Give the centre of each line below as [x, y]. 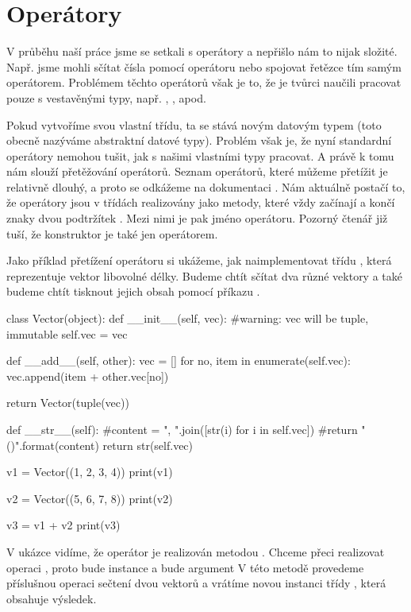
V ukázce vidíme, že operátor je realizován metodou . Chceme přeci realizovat [196, 551]
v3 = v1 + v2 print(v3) [63, 525]
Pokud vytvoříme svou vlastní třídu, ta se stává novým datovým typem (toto [194, 124]
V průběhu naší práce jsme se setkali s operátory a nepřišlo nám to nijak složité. [202, 51]
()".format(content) [53, 445]
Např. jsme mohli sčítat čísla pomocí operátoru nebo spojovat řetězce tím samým [204, 66]
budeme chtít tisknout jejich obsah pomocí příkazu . [133, 291]
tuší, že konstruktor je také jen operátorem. [112, 233]
